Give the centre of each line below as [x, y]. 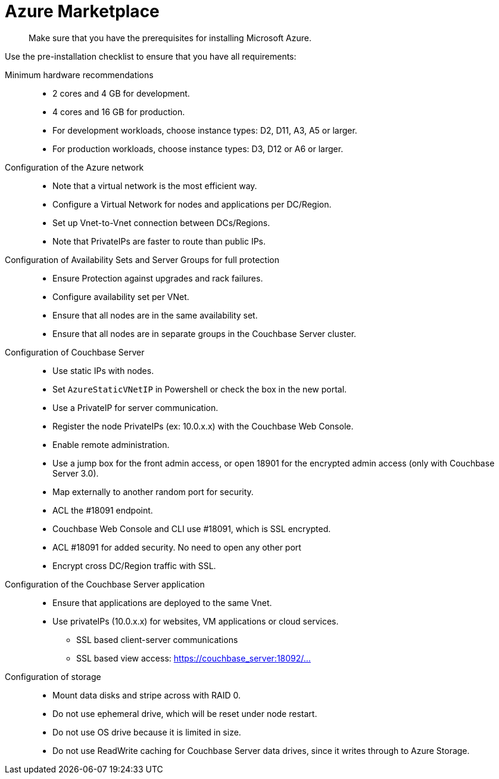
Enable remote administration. [111, 444]
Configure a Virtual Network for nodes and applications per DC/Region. [192, 204]
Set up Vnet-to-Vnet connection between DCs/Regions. [161, 222]
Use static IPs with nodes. [103, 370]
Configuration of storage [53, 676]
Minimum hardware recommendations [79, 75]
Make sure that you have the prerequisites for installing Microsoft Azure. [170, 38]
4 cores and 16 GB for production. [119, 112]
